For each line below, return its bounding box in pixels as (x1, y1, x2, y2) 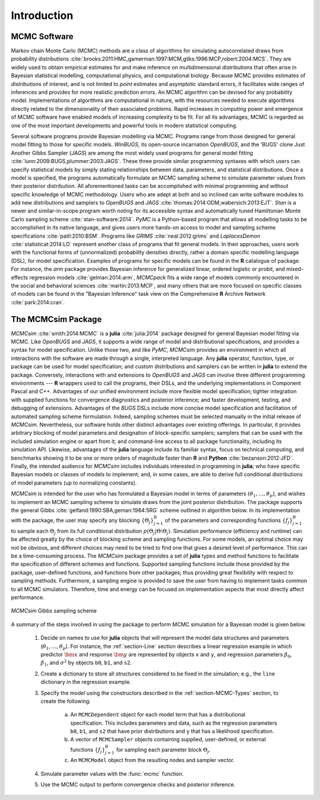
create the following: (40, 697, 91, 705)
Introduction (11, 9, 73, 22)
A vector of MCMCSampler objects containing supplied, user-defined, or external (70, 736, 266, 743)
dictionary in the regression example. (40, 678, 132, 686)
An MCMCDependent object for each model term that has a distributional (70, 711, 246, 718)
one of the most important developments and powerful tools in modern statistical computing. (11, 122, 238, 129)
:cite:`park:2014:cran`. (11, 298, 65, 305)
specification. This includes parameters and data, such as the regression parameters (70, 719, 278, 726)
